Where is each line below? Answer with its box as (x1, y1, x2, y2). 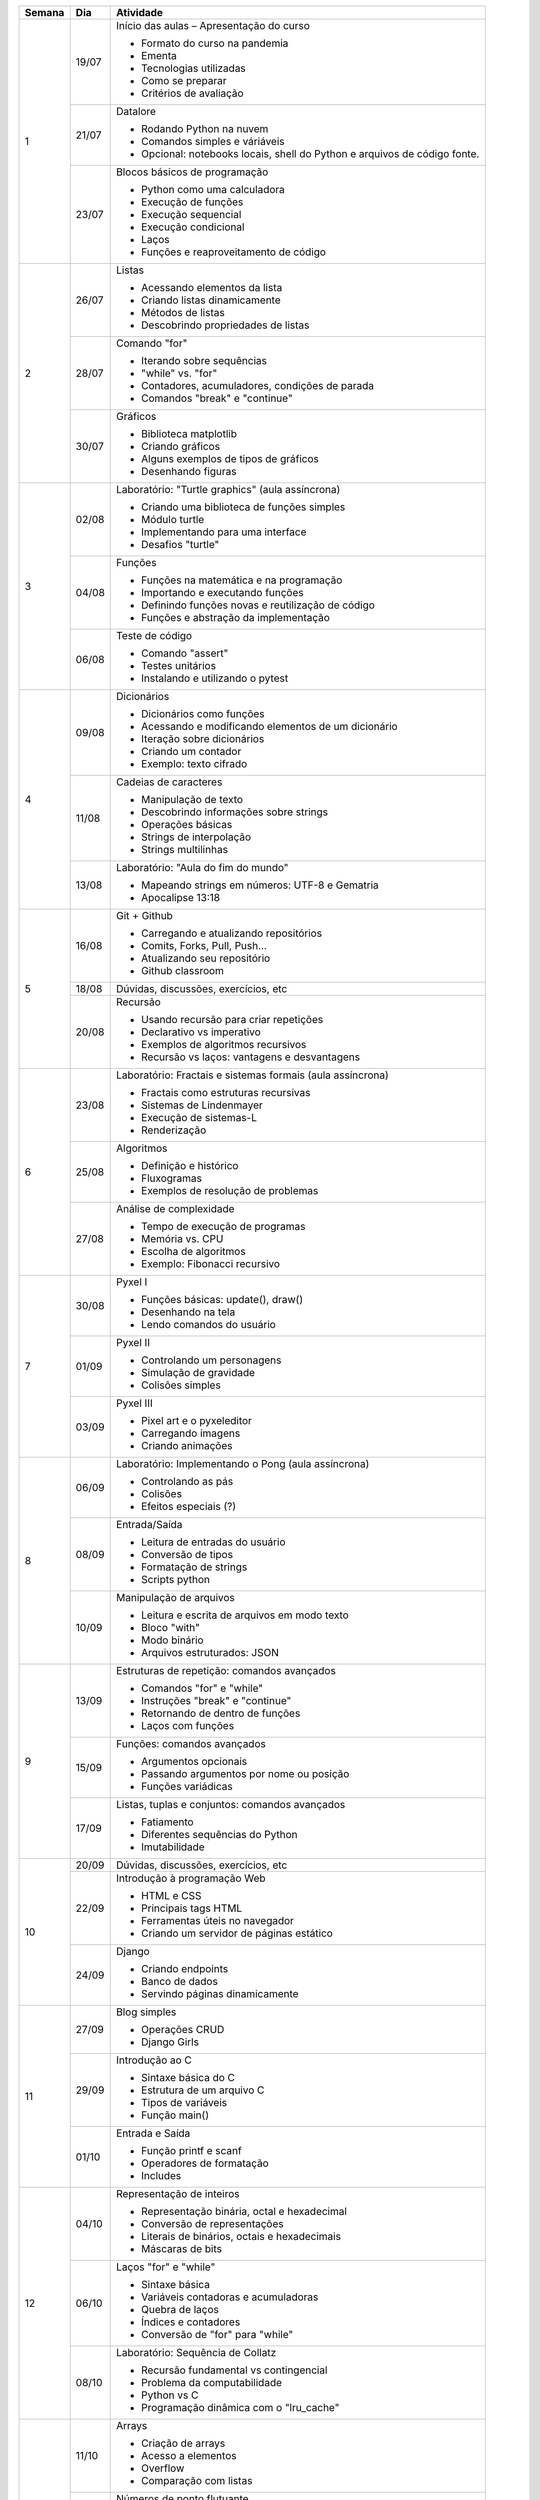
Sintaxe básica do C (141, 2071, 235, 2084)
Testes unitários (141, 659, 217, 672)
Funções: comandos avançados (116, 1737, 267, 1750)
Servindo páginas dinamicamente (141, 1987, 299, 2000)
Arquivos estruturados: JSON (141, 1646, 279, 1659)
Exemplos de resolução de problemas (141, 1184, 319, 1197)
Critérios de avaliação (141, 86, 244, 100)
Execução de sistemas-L (141, 1111, 257, 1124)
